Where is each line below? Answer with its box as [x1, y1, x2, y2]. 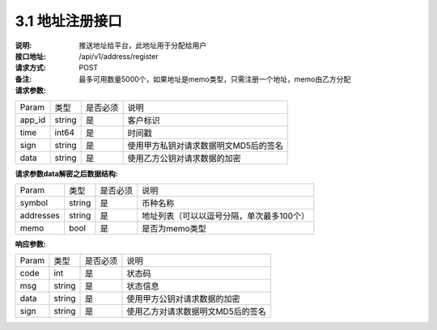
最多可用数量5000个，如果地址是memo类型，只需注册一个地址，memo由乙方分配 [78, 74, 351, 84]
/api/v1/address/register [78, 51, 159, 61]
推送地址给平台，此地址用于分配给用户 [78, 40, 206, 50]
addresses [19, 209, 61, 221]
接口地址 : [15, 51, 46, 61]
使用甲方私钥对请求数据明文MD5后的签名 [127, 140, 283, 151]
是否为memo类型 [142, 222, 206, 234]
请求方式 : [15, 63, 46, 73]
